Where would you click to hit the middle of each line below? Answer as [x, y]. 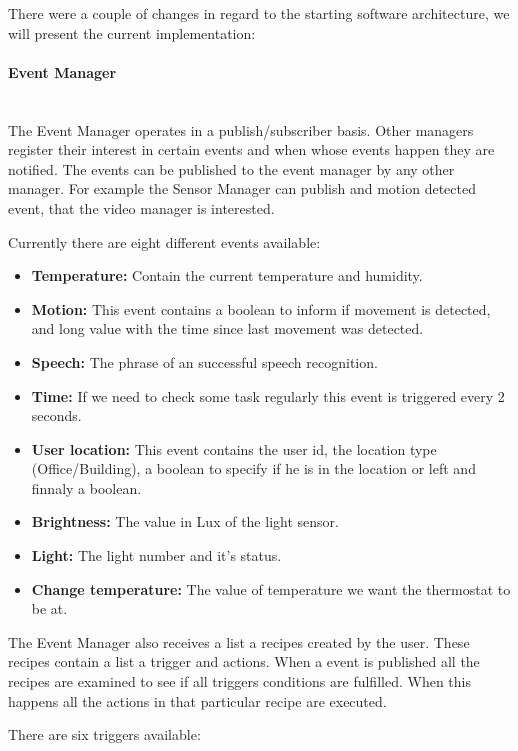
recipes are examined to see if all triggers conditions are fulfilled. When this [239, 681]
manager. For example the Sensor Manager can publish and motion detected [242, 188]
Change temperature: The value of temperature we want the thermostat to [271, 588]
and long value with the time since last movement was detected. [227, 328]
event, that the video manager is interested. [141, 207]
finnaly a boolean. [86, 487]
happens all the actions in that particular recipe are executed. [197, 700]
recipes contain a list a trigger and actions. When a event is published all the [244, 661]
